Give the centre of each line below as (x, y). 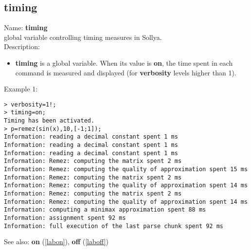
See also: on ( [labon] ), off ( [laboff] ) (56, 241)
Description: (22, 46)
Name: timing (26, 27)
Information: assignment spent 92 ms (65, 218)
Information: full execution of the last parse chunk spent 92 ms (114, 226)
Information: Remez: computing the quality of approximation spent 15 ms (126, 170)
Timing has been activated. (49, 121)
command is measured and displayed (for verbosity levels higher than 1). (126, 72)
